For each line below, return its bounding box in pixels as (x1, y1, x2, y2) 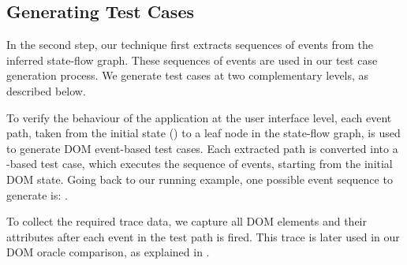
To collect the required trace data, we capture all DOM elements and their (6, 213, 367, 230)
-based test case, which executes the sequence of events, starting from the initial (6, 155, 393, 172)
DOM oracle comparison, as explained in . (6, 244, 210, 260)
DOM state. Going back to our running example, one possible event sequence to (6, 170, 393, 187)
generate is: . (6, 186, 68, 203)
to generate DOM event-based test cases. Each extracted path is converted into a (6, 140, 398, 156)
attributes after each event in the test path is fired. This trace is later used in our (6, 228, 400, 244)
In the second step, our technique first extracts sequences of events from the (6, 36, 373, 53)
